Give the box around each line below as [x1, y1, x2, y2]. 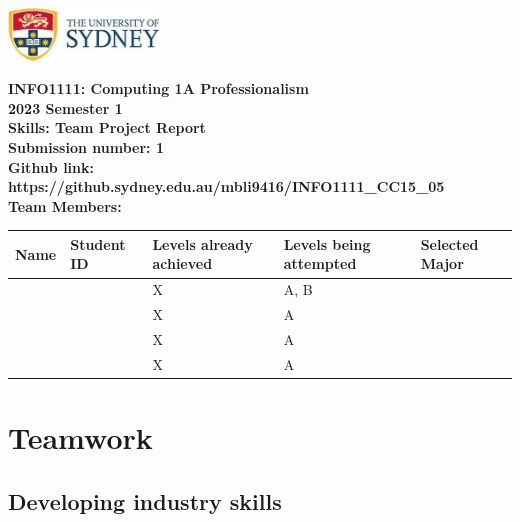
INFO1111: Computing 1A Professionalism [8, 78, 309, 99]
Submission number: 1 [8, 136, 164, 157]
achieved [152, 253, 213, 274]
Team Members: [8, 195, 122, 216]
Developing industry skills [8, 485, 282, 516]
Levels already [152, 233, 253, 254]
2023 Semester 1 [8, 97, 123, 118]
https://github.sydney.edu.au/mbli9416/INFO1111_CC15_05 [8, 176, 445, 197]
